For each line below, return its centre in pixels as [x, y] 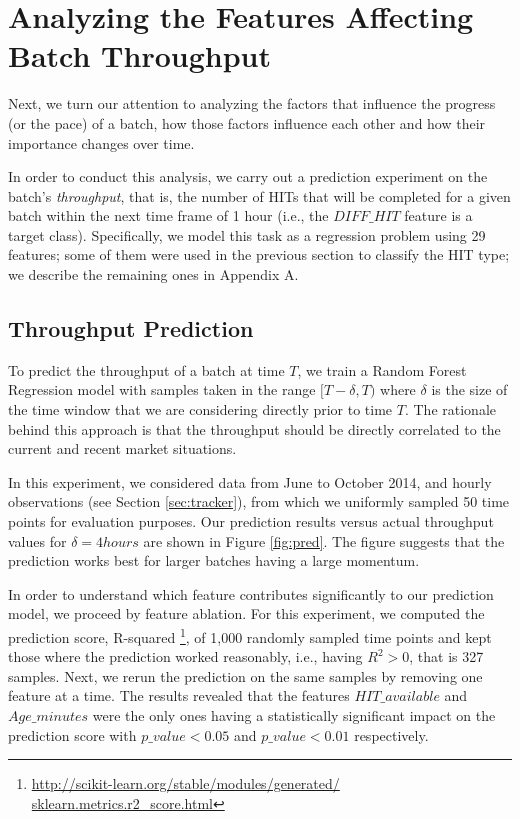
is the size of [469, 389]
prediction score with [72, 734]
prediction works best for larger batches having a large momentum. [214, 560]
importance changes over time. [101, 142]
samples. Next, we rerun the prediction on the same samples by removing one [245, 675]
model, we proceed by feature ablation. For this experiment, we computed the [246, 613]
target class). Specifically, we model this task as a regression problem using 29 [247, 234]
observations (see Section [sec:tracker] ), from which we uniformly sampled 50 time [259, 501]
